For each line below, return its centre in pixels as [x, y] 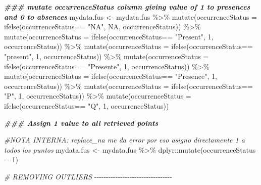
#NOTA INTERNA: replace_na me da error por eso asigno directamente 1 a [124, 140]
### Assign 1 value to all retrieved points [81, 123]
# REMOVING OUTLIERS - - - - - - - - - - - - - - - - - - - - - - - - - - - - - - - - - [88, 176]
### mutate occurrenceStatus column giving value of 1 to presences [127, 7]
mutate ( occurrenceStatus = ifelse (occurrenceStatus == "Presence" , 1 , [111, 76]
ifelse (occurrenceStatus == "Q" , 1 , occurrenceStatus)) [87, 105]
